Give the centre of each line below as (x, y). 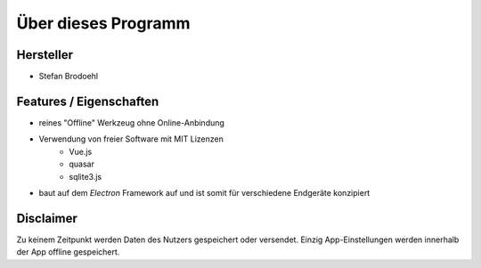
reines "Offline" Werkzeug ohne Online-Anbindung (131, 122)
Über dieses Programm (103, 23)
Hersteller (45, 55)
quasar (82, 164)
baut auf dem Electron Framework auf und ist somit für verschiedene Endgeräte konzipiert (204, 192)
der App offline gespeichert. (68, 252)
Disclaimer (47, 218)
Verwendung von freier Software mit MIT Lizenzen (131, 139)
